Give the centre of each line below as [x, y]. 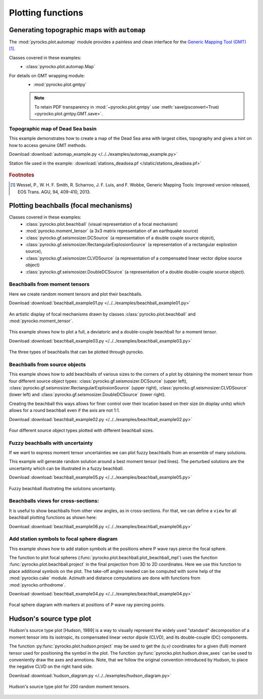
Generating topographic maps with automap [77, 30]
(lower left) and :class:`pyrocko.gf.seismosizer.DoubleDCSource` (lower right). [87, 395]
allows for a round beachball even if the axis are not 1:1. [65, 410]
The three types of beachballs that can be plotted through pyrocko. [76, 352]
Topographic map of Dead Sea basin [53, 129]
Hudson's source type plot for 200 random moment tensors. [69, 687]
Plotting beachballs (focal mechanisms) [71, 206]
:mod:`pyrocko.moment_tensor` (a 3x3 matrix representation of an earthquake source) [112, 231]
